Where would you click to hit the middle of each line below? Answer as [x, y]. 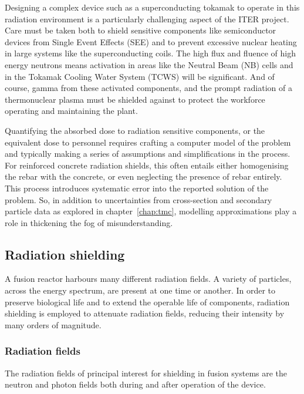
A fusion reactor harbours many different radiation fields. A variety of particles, [148, 279]
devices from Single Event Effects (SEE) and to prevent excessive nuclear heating [151, 41]
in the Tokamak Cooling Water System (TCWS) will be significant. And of [140, 76]
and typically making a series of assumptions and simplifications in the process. [148, 154]
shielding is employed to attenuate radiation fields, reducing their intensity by [145, 313]
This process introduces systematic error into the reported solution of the [137, 188]
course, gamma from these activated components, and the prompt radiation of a [148, 88]
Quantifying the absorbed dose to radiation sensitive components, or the [135, 130]
